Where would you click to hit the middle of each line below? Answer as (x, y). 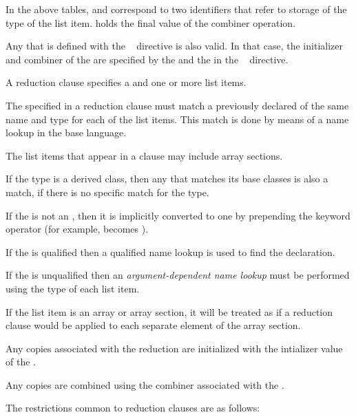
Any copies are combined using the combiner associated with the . (145, 384)
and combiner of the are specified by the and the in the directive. (147, 59)
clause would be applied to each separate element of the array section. (153, 325)
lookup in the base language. (66, 132)
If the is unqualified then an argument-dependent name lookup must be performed (178, 275)
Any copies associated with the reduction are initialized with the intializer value (174, 348)
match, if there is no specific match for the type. (107, 192)
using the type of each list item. (73, 288)
